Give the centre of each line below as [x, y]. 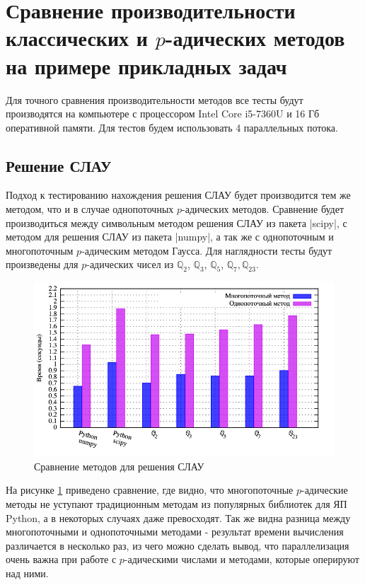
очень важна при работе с [61, 559]
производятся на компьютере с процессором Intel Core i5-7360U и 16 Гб [163, 114]
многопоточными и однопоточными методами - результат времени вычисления [175, 532]
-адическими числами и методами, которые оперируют [242, 559]
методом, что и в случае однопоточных [90, 209]
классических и [77, 38]
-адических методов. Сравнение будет [263, 209]
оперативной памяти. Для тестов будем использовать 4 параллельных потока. [172, 127]
